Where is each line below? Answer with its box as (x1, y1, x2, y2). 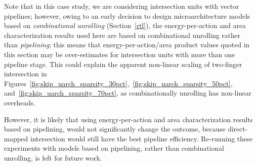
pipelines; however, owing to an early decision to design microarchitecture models (4, 10, 250, 21)
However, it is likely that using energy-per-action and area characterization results (4, 114, 253, 124)
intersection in (4, 68, 47, 79)
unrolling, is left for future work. (4, 152, 102, 163)
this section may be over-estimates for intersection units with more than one (4, 49, 235, 59)
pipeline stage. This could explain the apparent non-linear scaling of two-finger (4, 59, 242, 69)
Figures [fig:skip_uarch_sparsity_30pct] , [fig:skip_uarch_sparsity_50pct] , (4, 78, 233, 88)
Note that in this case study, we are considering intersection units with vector (4, 1, 239, 11)
